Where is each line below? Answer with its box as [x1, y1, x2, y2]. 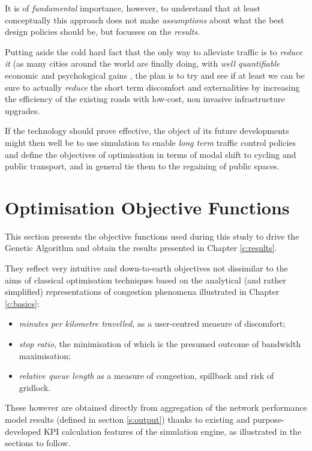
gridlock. [19, 381, 51, 393]
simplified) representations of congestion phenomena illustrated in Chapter [5, 285, 280, 298]
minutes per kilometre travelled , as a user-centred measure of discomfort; [19, 317, 286, 330]
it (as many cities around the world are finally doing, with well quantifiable [5, 57, 280, 70]
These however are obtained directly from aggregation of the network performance [5, 401, 307, 414]
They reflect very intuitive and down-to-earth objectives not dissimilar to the [5, 262, 288, 274]
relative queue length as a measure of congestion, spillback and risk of [19, 369, 274, 382]
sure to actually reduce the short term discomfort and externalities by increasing [5, 80, 300, 93]
